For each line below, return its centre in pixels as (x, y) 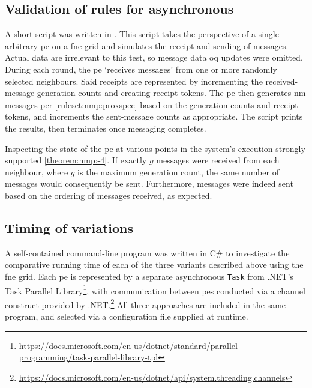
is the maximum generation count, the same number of (178, 171)
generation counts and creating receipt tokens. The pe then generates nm (171, 93)
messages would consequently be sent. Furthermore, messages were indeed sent (149, 183)
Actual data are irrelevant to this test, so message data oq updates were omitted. (154, 57)
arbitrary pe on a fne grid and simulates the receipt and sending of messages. (147, 45)
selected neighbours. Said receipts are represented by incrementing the (134, 81)
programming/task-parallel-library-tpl (88, 357)
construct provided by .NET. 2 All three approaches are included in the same (145, 303)
